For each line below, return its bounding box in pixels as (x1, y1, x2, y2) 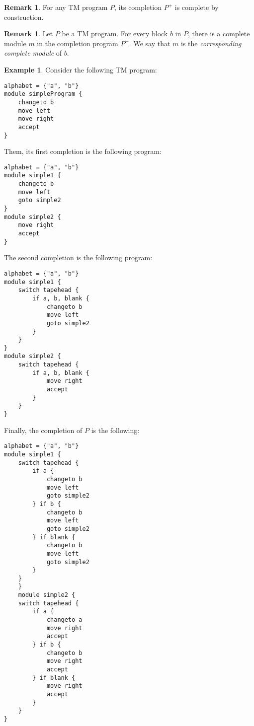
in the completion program (37, 38, 118, 48)
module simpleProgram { (4, 90, 83, 98)
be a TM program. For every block (62, 28, 168, 39)
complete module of (4, 48, 62, 58)
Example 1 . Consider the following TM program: (4, 64, 157, 74)
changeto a (46, 616, 83, 624)
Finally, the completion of (4, 425, 83, 435)
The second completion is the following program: (4, 252, 153, 263)
